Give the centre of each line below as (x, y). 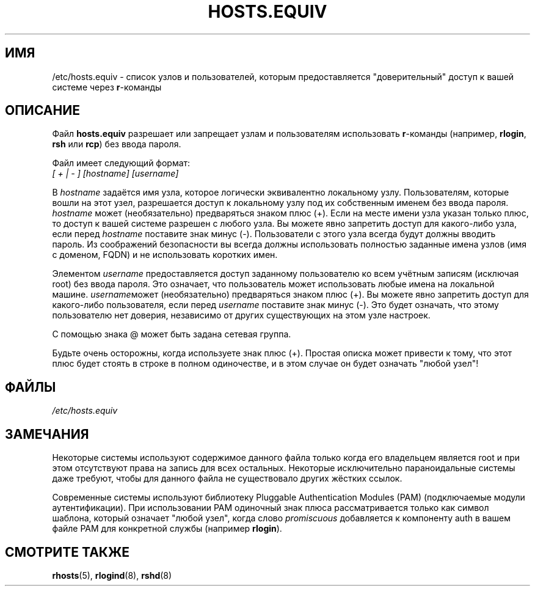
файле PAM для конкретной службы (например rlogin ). (167, 529)
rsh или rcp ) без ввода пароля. (117, 144)
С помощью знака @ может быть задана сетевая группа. (172, 334)
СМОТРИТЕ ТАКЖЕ (67, 552)
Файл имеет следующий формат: (121, 163)
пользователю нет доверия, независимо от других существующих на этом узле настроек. (241, 315)
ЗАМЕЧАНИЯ (47, 434)
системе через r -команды (107, 87)
